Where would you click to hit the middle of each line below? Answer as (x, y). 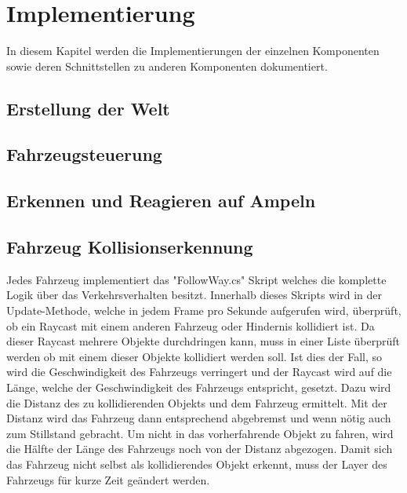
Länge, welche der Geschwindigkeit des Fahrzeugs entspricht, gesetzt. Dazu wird (199, 387)
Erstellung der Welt (88, 108)
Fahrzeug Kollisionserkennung (130, 247)
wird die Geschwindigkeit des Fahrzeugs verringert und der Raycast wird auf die (199, 372)
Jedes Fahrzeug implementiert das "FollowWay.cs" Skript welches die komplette (196, 279)
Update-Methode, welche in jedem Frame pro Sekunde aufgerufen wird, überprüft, (204, 310)
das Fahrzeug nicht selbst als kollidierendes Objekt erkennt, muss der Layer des (197, 464)
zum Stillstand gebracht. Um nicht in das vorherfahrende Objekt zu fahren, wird (200, 433)
